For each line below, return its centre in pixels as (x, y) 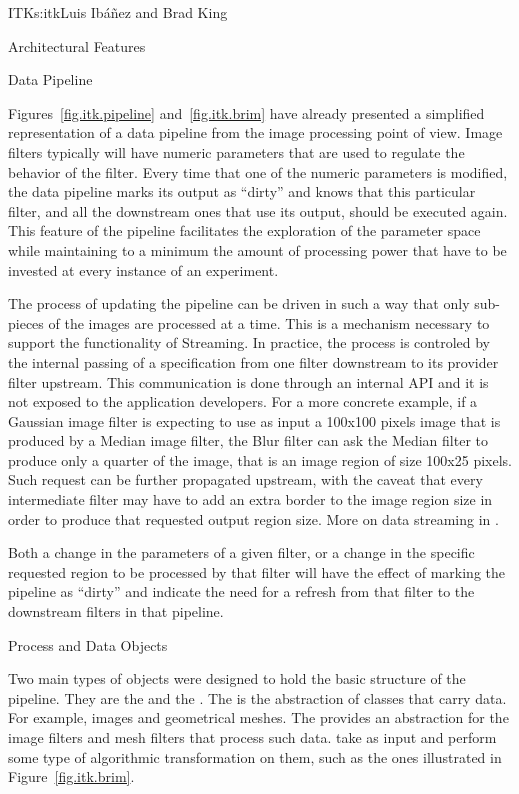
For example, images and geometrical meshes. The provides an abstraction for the (258, 717)
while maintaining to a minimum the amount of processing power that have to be (257, 249)
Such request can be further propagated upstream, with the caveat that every (245, 479)
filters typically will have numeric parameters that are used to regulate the (236, 151)
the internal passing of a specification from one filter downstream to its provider (253, 361)
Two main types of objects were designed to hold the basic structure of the (237, 678)
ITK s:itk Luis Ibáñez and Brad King (118, 12)
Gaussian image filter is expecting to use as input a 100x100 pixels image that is (254, 420)
